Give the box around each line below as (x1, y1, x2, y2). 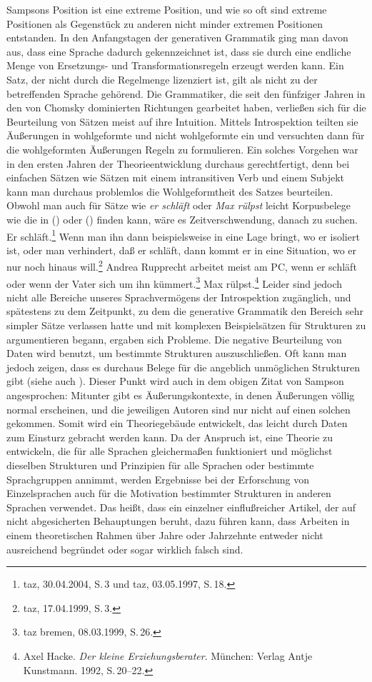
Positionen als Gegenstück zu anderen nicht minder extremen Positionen (6, 16, 323, 31)
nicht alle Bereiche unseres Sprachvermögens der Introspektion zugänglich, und (6, 289, 351, 304)
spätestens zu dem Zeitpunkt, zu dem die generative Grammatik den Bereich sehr (6, 304, 364, 319)
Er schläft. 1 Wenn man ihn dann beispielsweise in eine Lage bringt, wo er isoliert (6, 226, 360, 244)
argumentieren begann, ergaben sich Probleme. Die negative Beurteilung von (6, 331, 342, 346)
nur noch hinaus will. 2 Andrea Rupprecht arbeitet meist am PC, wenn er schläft (6, 257, 357, 274)
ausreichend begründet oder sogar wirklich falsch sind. (6, 541, 243, 556)
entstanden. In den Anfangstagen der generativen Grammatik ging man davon (6, 30, 348, 45)
